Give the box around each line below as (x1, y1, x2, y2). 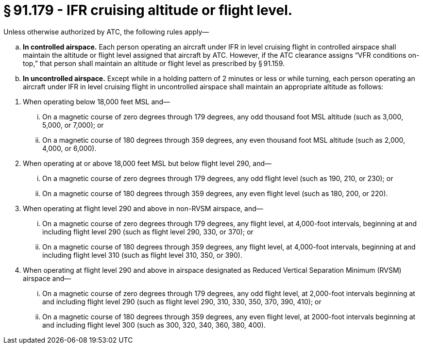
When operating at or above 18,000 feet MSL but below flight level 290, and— (23, 159, 272, 167)
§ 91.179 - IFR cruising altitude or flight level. (3, 2, 293, 18)
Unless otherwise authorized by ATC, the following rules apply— (3, 27, 209, 36)
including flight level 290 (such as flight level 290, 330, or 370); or (42, 227, 254, 236)
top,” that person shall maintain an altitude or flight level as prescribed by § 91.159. (23, 59, 285, 67)
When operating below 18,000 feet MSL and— (23, 97, 170, 106)
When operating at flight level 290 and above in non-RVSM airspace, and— (23, 204, 263, 213)
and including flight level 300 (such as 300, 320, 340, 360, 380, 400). (42, 320, 266, 329)
